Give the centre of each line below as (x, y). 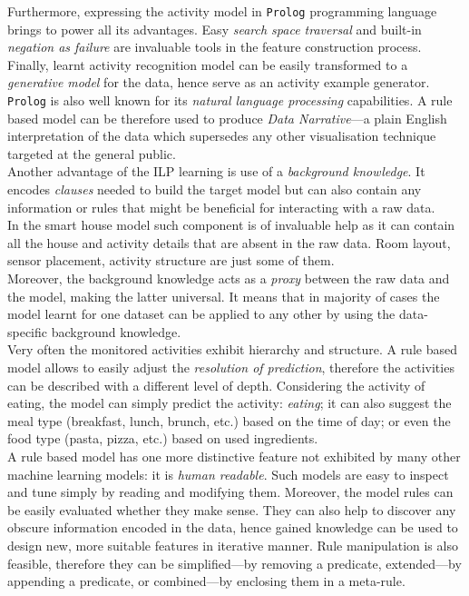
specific (28, 331)
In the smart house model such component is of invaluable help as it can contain (231, 225)
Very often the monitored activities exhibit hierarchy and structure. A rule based (232, 349)
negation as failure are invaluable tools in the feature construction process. (215, 47)
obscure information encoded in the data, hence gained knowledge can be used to (233, 527)
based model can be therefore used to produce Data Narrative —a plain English (227, 118)
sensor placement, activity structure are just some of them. (171, 260)
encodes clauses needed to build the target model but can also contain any (215, 189)
